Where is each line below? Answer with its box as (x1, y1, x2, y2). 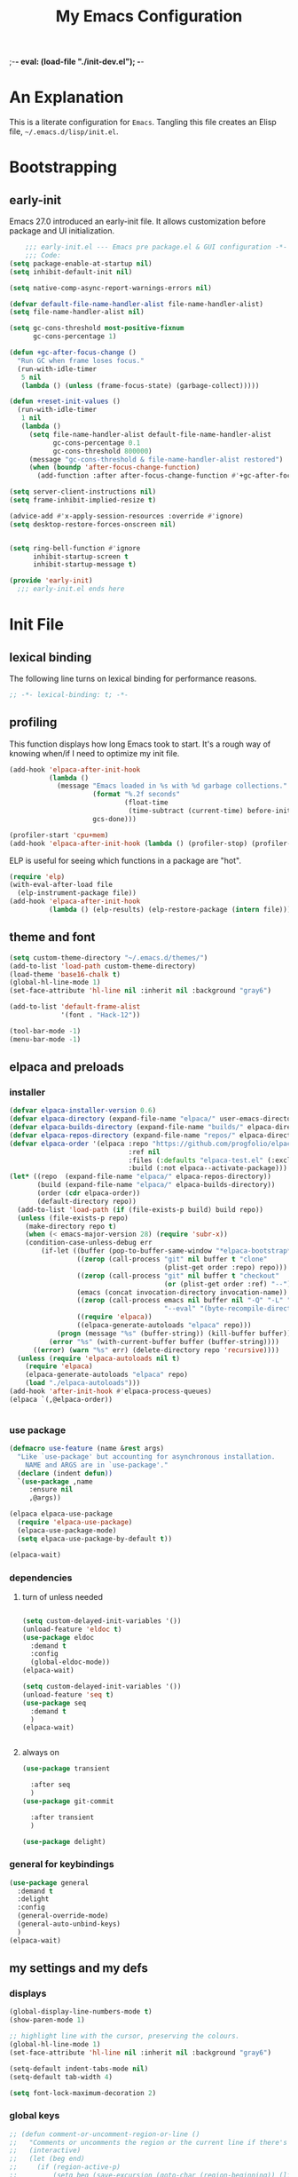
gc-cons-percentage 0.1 (52, 438, 141, 447)
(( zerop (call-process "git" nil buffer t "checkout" (76, 1271, 279, 1280)
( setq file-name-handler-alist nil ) (9, 308, 145, 317)
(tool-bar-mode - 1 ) (9, 1026, 82, 1035)
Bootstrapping (9, 157, 118, 178)
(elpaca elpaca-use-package (9, 1509, 114, 1519)
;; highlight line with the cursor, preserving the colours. (9, 2031, 240, 2041)
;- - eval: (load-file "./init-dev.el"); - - (9, 56, 145, 67)
